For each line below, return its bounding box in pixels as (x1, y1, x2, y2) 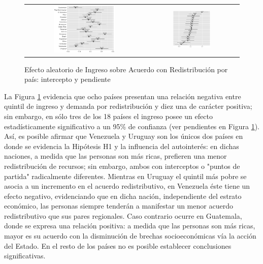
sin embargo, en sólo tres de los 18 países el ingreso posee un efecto (4, 110, 213, 121)
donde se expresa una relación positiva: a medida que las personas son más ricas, (4, 220, 255, 231)
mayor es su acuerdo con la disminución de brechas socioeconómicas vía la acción (4, 230, 256, 241)
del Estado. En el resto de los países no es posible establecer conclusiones (4, 240, 232, 251)
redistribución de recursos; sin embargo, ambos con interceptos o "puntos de (4, 160, 240, 171)
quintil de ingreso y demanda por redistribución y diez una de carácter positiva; (4, 101, 252, 111)
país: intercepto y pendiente (24, 74, 111, 84)
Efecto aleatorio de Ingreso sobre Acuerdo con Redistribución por (24, 64, 228, 74)
